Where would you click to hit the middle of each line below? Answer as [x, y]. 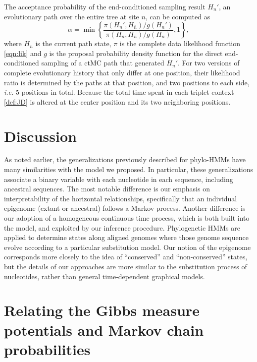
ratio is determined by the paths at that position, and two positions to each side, [127, 82]
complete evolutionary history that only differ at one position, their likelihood [122, 72]
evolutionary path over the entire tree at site [72, 16]
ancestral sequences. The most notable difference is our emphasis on [107, 189]
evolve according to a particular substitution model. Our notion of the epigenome [128, 247]
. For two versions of [209, 63]
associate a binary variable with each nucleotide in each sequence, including [119, 179]
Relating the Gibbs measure [102, 310]
